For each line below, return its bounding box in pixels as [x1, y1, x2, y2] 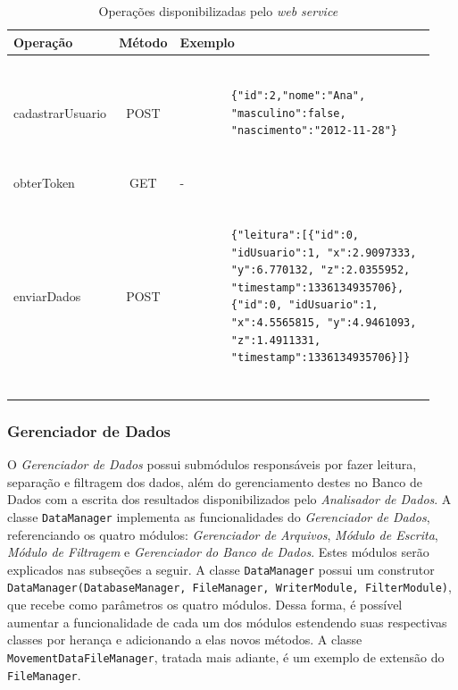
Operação [13, 32, 73, 51]
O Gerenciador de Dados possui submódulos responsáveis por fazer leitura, [7, 455, 417, 474]
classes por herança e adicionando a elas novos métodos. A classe [7, 630, 362, 649]
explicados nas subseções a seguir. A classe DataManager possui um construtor [7, 560, 435, 578]
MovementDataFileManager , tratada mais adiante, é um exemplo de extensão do [7, 647, 445, 666]
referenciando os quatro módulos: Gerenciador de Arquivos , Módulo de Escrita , [7, 525, 438, 543]
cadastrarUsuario [13, 103, 107, 122]
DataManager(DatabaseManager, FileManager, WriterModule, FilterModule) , [7, 577, 452, 596]
